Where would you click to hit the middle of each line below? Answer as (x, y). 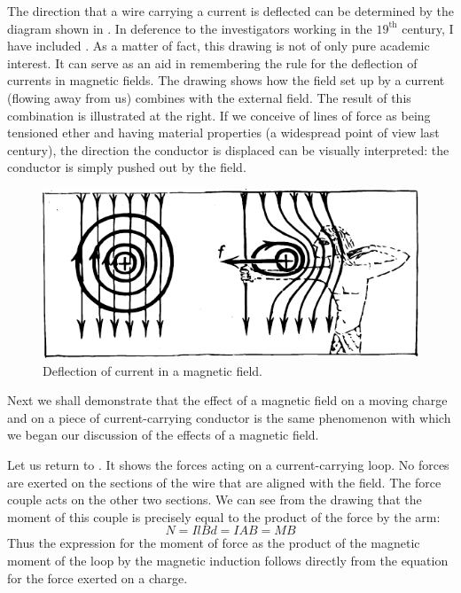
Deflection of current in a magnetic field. (152, 370)
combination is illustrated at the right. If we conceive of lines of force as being (219, 115)
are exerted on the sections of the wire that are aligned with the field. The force (224, 482)
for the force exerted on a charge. (98, 577)
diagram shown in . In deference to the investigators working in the (190, 28)
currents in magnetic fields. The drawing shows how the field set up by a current (226, 80)
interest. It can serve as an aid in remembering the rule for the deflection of (212, 62)
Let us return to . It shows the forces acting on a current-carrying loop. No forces (228, 465)
